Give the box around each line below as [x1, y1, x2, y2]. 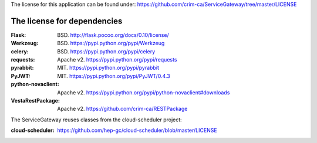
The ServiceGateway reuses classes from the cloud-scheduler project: [11, 116, 182, 123]
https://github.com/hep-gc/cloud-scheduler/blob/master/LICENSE [57, 127, 217, 134]
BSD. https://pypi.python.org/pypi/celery [57, 47, 156, 55]
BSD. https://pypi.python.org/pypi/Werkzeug [57, 40, 165, 47]
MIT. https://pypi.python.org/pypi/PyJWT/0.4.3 [57, 72, 170, 79]
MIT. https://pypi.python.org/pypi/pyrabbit [57, 64, 160, 71]
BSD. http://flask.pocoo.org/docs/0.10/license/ [57, 31, 170, 38]
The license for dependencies [11, 16, 123, 26]
